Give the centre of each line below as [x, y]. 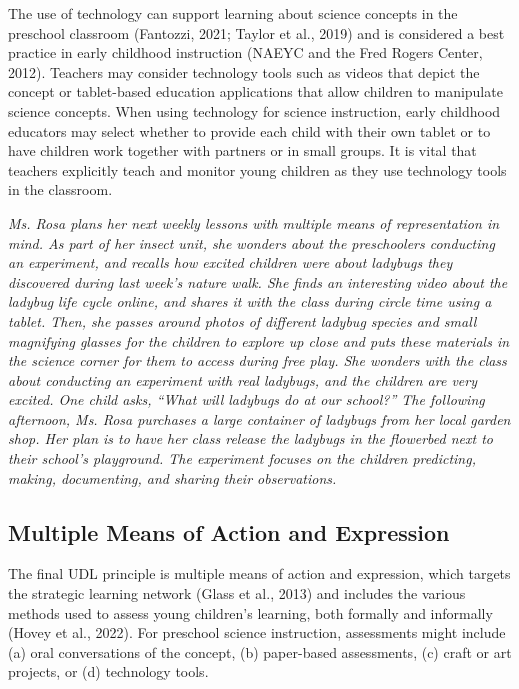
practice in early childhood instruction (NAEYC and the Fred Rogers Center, [245, 52]
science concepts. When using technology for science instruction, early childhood [254, 110]
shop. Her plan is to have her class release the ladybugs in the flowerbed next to [250, 438]
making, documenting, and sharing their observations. [172, 477]
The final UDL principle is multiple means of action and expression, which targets [259, 573]
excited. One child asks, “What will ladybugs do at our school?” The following [246, 399]
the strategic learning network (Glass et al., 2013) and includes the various [237, 593]
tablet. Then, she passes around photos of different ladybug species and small [242, 320]
